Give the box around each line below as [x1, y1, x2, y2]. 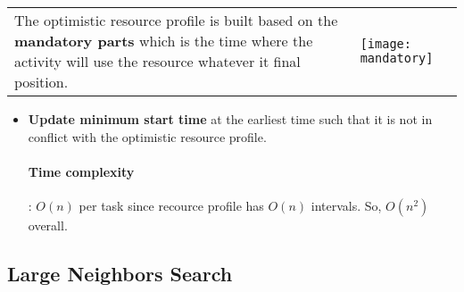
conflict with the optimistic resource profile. [28, 127, 267, 146]
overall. [28, 215, 68, 234]
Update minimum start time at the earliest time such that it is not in [28, 110, 433, 128]
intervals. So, [311, 196, 382, 214]
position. [14, 71, 69, 92]
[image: [360, 37, 411, 51]
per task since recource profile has [79, 196, 264, 214]
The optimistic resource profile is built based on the [14, 10, 338, 30]
